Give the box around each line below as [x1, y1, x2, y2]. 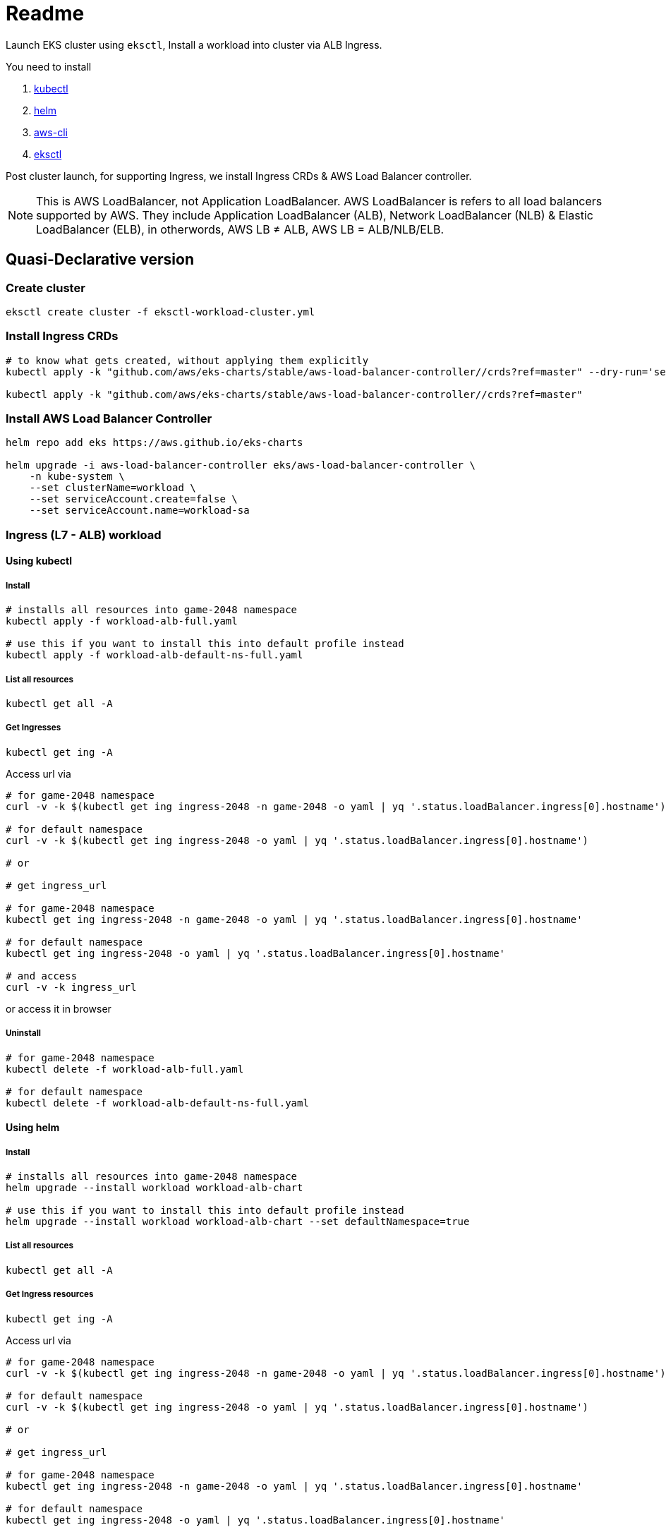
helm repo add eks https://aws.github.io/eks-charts [6, 437, 303, 449]
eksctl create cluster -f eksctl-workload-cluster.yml [6, 306, 315, 318]
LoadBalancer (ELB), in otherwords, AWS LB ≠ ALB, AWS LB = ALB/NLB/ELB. [36, 222, 444, 236]
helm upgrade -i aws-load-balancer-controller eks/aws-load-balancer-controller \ [6, 459, 476, 471]
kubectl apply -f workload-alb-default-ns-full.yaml [6, 649, 303, 661]
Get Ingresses [6, 723, 61, 733]
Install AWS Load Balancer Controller [6, 411, 212, 426]
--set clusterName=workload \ [29, 482, 196, 494]
